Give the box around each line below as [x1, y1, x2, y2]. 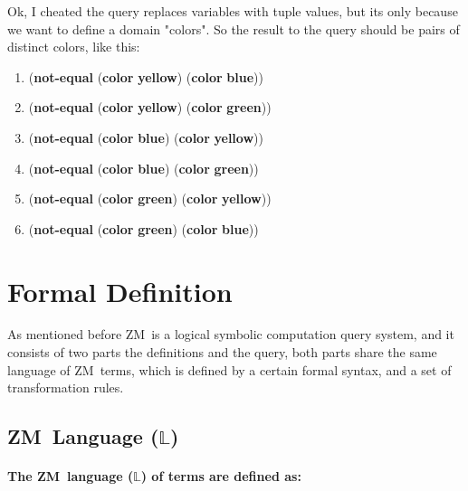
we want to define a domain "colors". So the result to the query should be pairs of [7, 19, 460, 38]
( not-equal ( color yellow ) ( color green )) [28, 98, 272, 117]
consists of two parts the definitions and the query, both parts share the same [7, 343, 437, 362]
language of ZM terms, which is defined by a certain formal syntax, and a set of [7, 360, 452, 379]
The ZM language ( [7, 467, 134, 486]
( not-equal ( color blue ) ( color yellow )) [28, 127, 263, 146]
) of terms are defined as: [140, 467, 301, 486]
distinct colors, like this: [7, 37, 140, 56]
